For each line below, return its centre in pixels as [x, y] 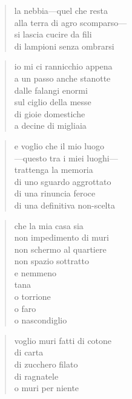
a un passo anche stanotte [62, 78]
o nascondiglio [41, 320]
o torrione [32, 297]
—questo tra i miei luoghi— [66, 157]
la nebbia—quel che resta [61, 10]
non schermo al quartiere [60, 249]
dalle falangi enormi [51, 90]
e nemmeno [35, 272]
